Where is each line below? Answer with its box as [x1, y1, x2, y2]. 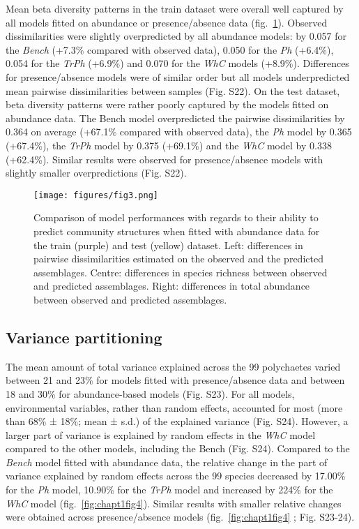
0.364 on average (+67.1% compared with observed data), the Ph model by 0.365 [6, 124, 352, 139]
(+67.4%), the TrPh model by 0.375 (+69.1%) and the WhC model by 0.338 [6, 137, 332, 152]
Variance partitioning [6, 326, 162, 348]
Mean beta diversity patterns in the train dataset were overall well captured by [6, 1, 344, 15]
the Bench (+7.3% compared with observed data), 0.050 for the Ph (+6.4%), [6, 42, 334, 57]
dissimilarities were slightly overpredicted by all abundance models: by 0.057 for [6, 29, 347, 43]
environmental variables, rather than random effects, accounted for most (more [6, 400, 343, 415]
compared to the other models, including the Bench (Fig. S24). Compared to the [6, 441, 350, 456]
